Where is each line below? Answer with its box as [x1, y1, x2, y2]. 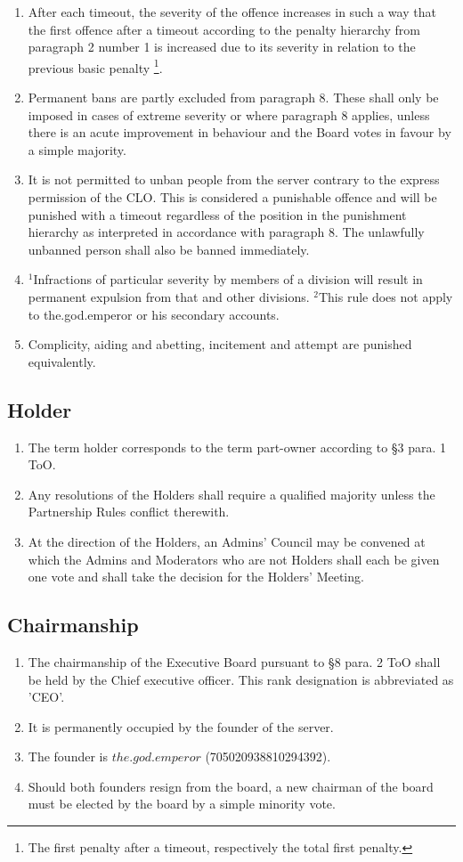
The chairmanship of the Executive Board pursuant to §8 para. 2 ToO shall [28, 652, 441, 671]
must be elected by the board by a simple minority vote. [28, 794, 336, 813]
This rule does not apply [318, 287, 453, 305]
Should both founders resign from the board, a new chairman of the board [28, 777, 434, 795]
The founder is [28, 747, 108, 766]
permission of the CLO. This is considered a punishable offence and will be [28, 188, 437, 206]
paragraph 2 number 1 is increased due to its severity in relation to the [28, 37, 416, 56]
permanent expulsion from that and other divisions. [28, 287, 310, 305]
